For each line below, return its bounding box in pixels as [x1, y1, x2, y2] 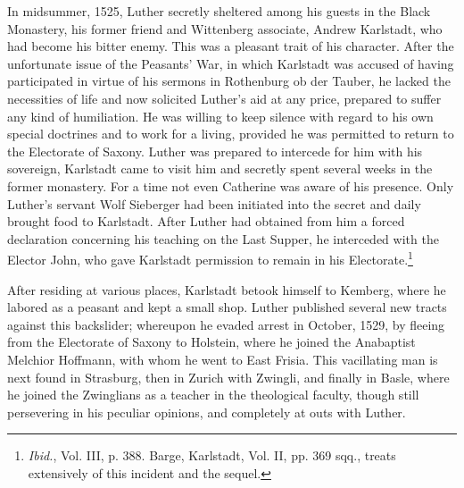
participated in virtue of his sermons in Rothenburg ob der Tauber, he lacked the [7, 72, 451, 90]
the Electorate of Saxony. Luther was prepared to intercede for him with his [7, 141, 423, 160]
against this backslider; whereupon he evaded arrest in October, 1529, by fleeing [7, 315, 445, 333]
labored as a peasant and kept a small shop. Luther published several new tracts [7, 298, 447, 316]
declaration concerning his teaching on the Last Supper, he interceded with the [7, 229, 439, 248]
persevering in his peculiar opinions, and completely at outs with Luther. [7, 402, 406, 421]
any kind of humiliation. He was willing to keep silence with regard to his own [7, 106, 434, 125]
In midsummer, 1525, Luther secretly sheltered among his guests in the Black [7, 2, 431, 20]
